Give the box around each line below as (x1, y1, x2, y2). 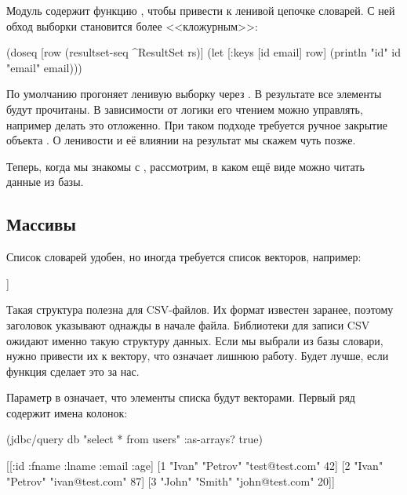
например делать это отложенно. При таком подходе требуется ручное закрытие (6, 116, 387, 133)
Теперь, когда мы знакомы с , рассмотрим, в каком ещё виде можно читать (6, 158, 365, 174)
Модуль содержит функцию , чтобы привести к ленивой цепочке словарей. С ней (6, 2, 395, 18)
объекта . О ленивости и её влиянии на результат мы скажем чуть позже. (6, 132, 356, 148)
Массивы (6, 212, 76, 236)
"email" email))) (6, 59, 82, 75)
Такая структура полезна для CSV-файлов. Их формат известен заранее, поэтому (6, 301, 394, 318)
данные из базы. (6, 173, 84, 190)
